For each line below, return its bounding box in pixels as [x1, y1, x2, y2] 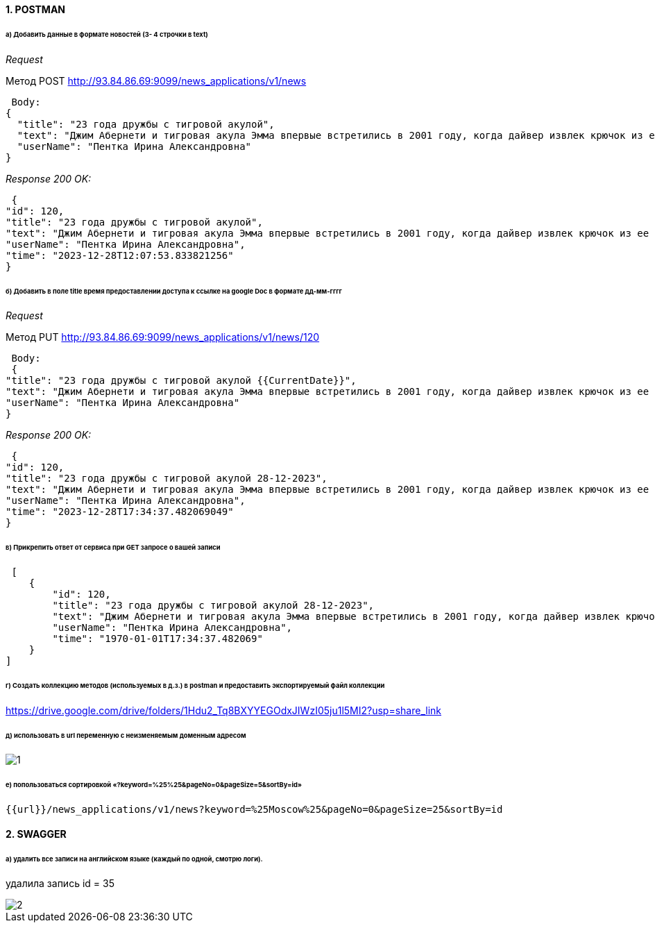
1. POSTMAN [6, 3, 66, 15]
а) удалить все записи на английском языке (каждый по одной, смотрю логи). [6, 854, 263, 863]
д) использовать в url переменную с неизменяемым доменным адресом [6, 731, 246, 739]
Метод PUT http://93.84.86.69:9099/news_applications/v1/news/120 [6, 331, 320, 344]
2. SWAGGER [6, 827, 67, 840]
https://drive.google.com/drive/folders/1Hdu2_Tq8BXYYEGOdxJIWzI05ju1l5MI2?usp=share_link [6, 704, 442, 716]
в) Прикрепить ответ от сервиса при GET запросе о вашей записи [6, 543, 221, 552]
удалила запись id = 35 [6, 877, 114, 890]
